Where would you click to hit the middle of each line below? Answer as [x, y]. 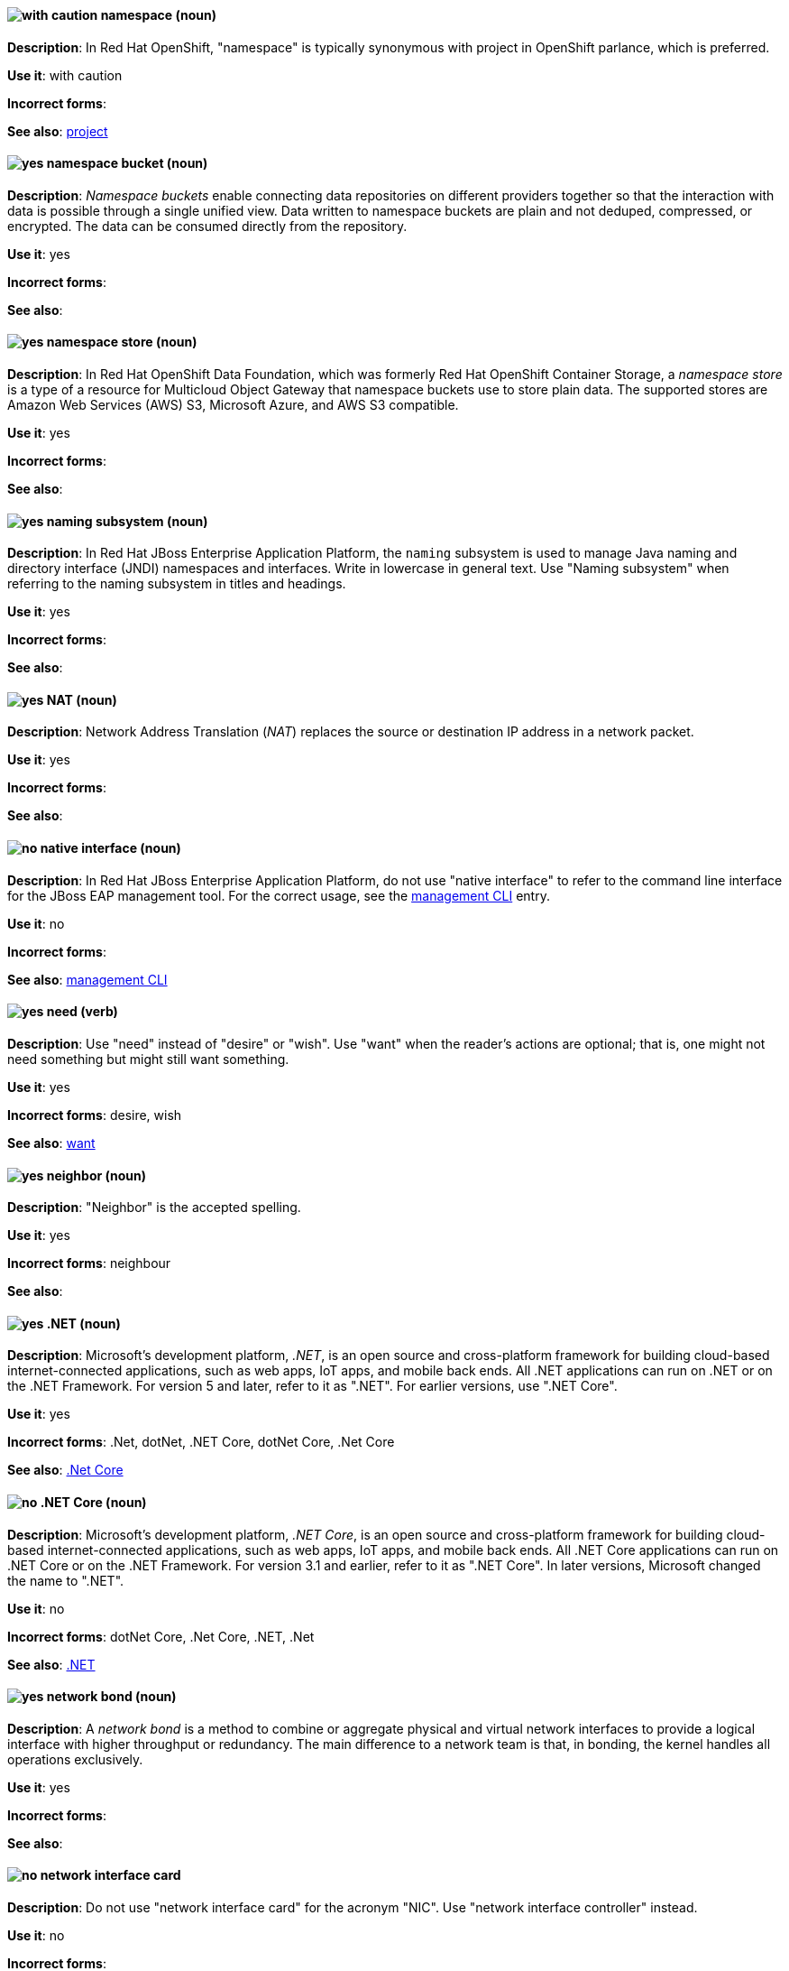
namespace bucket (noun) [127, 163]
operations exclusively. [75, 1759]
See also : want [51, 1143]
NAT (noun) [82, 699]
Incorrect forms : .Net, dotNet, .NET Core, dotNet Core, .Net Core [201, 1442]
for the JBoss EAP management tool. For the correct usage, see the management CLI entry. [279, 895]
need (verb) [82, 1012]
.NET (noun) [83, 1323]
